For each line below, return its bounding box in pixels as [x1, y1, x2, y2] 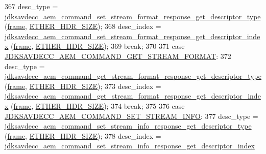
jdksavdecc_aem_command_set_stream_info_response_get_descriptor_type [5, 120, 252, 131]
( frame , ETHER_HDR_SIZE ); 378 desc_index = [5, 130, 161, 141]
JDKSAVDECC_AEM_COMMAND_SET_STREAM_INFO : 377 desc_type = [5, 110, 258, 121]
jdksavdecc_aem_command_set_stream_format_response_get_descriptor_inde [5, 30, 260, 41]
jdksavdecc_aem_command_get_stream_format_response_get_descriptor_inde [5, 90, 261, 101]
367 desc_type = [5, 1, 58, 11]
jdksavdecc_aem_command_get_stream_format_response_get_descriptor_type [5, 71, 262, 81]
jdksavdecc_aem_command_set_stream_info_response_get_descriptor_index [5, 140, 255, 151]
